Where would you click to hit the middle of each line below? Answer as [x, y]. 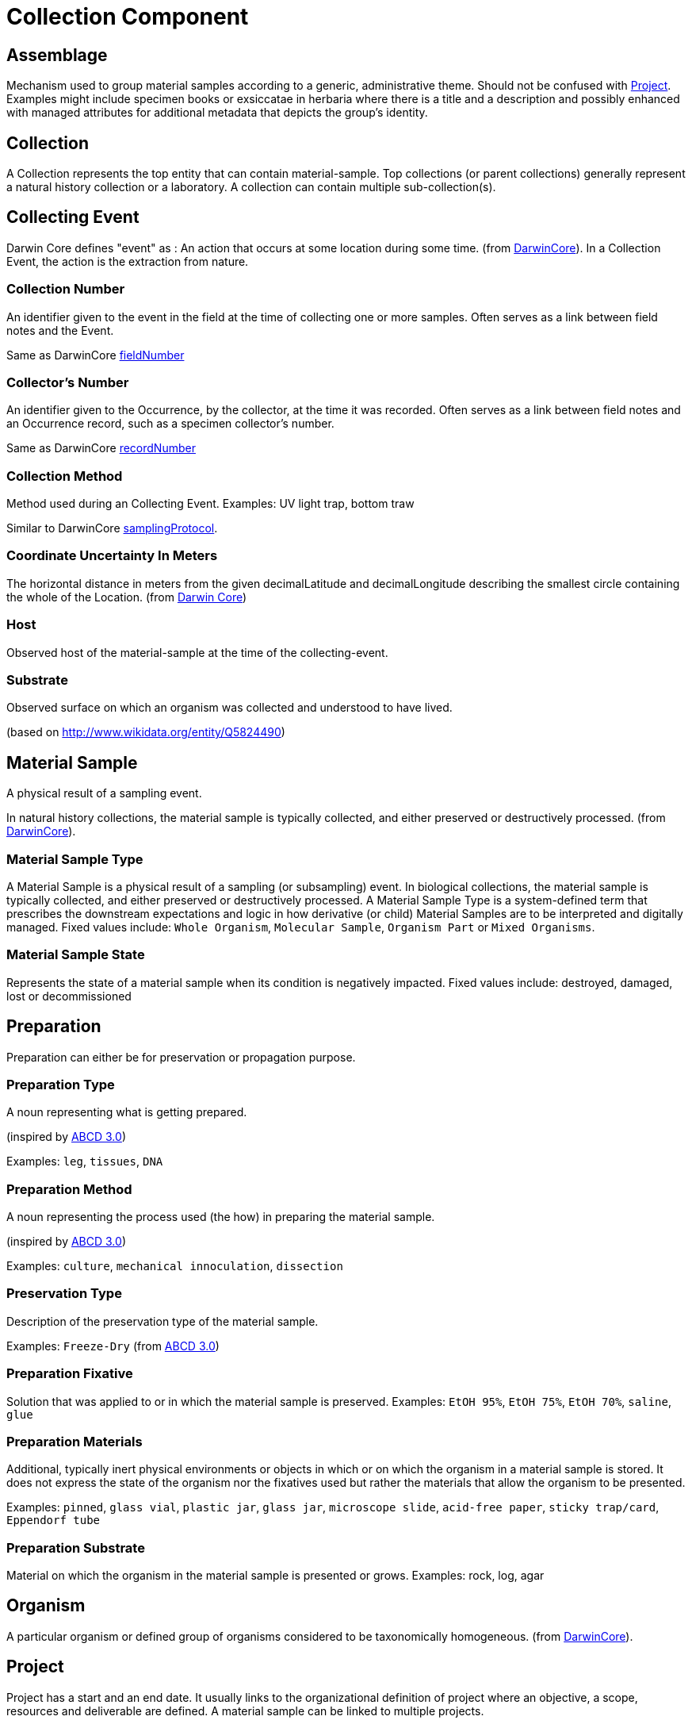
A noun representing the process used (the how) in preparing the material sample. [221, 1217]
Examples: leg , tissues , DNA [85, 1161]
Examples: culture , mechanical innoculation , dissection [175, 1266]
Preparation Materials [75, 1441]
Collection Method [65, 476]
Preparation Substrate [76, 1547]
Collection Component [128, 17]
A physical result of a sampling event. [104, 793]
